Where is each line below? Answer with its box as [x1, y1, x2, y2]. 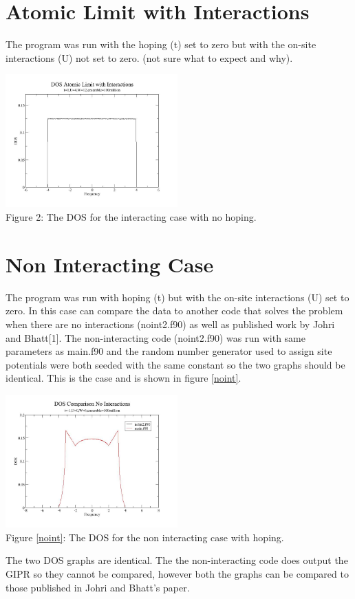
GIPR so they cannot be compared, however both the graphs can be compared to [6, 566, 349, 580]
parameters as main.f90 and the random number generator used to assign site [6, 344, 332, 358]
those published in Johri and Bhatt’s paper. [6, 580, 190, 594]
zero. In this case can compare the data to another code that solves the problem [6, 303, 343, 318]
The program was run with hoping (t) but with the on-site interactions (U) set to [6, 290, 349, 304]
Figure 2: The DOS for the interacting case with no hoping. [6, 210, 257, 224]
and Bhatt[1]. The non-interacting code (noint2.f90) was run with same [6, 330, 306, 345]
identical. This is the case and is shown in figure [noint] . [6, 371, 241, 385]
